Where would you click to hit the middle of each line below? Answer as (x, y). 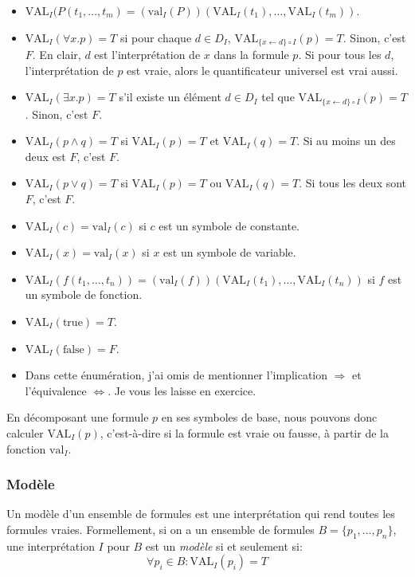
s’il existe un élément (170, 97)
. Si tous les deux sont (353, 183)
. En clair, (57, 55)
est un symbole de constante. (229, 225)
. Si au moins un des (346, 141)
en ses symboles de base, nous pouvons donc (269, 417)
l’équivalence (56, 390)
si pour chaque (156, 37)
